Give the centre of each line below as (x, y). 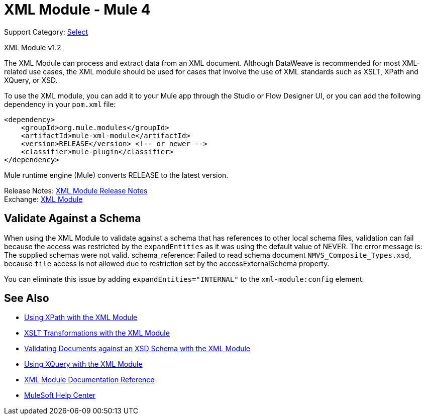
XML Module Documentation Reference (89, 380)
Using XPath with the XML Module (81, 318)
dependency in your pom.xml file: (60, 104)
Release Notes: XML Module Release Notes (76, 190)
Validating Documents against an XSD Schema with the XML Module (137, 349)
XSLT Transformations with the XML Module (97, 333)
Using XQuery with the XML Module (83, 364)
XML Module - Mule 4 (77, 10)
